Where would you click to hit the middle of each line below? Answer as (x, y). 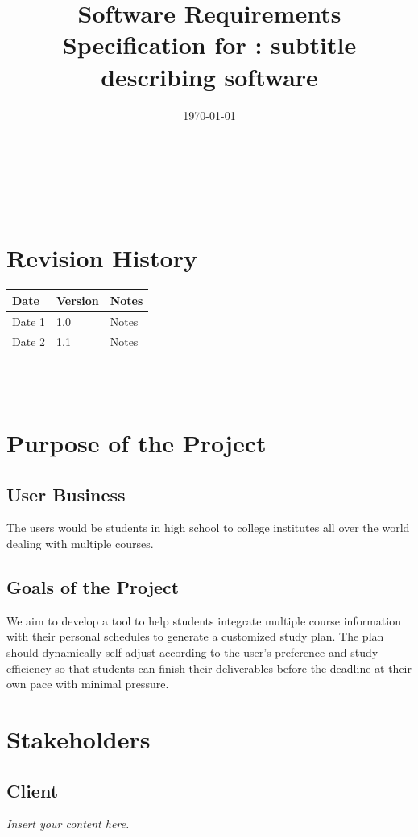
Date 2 (29, 341)
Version (78, 300)
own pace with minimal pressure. (88, 684)
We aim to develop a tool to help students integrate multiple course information (204, 620)
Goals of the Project (93, 587)
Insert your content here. (68, 824)
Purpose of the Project (137, 443)
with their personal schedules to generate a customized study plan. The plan (195, 636)
